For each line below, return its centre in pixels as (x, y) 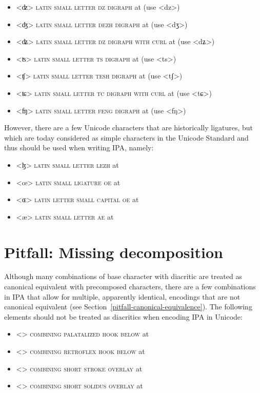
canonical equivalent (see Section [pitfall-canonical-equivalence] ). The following (128, 307)
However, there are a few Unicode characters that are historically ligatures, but (129, 127)
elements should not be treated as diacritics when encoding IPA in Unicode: (123, 316)
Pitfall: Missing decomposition (114, 252)
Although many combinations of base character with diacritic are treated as (123, 276)
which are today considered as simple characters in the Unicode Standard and (126, 137)
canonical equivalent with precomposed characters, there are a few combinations (130, 287)
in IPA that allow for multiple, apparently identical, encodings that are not (122, 296)
